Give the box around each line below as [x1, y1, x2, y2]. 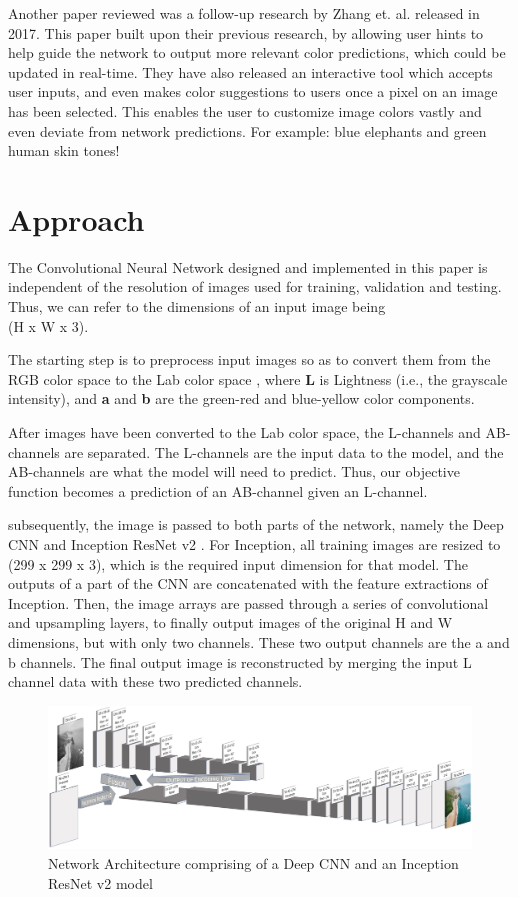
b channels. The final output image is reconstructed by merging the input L [8, 651, 472, 672]
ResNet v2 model [48, 872, 153, 893]
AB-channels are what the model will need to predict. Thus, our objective [8, 461, 460, 482]
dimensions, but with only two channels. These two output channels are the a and [8, 631, 510, 652]
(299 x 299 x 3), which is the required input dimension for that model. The [8, 553, 468, 574]
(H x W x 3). [8, 315, 89, 336]
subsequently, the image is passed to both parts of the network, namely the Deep [8, 514, 504, 535]
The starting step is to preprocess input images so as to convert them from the [8, 349, 491, 370]
